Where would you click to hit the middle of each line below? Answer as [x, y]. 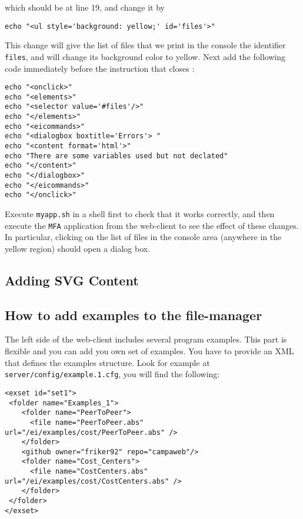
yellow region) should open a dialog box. [78, 248]
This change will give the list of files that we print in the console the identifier [145, 45]
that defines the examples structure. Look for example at [107, 362]
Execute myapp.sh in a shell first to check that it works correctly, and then [140, 213]
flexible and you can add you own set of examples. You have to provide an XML [149, 351]
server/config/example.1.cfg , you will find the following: [112, 374]
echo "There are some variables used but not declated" [116, 156]
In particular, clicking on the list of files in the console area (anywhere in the [143, 237]
